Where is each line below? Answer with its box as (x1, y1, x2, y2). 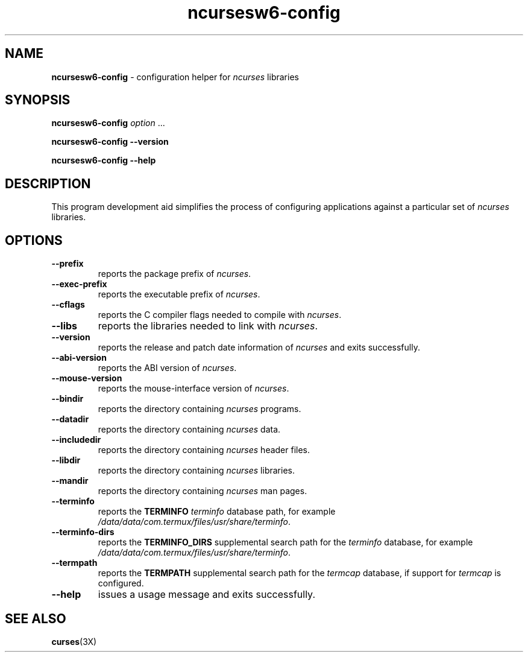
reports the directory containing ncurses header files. (98, 445, 310, 455)
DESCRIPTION (5, 176, 91, 191)
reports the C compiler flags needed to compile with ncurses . (98, 309, 342, 320)
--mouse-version (51, 373, 122, 384)
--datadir (51, 414, 89, 425)
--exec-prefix (51, 279, 107, 290)
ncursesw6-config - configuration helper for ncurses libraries (51, 71, 299, 82)
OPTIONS (5, 232, 63, 248)
